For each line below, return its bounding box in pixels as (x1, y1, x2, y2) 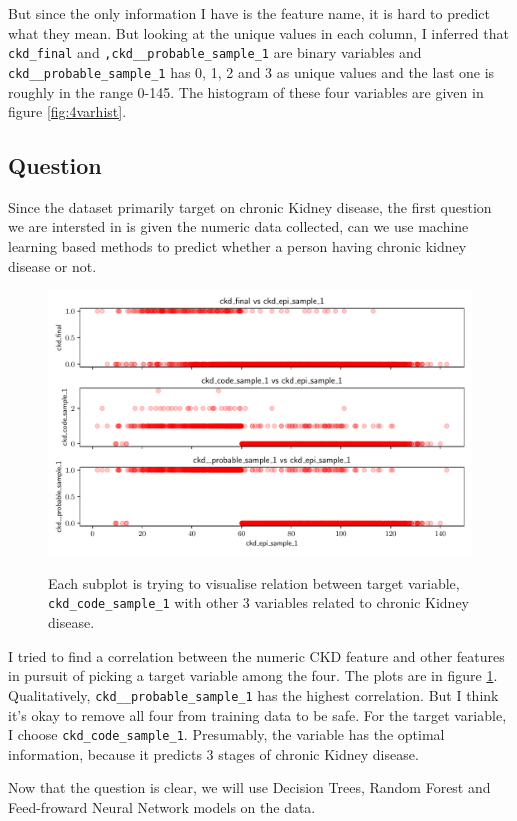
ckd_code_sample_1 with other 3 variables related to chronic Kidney (48, 592, 469, 613)
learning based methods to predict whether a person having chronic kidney (8, 236, 467, 257)
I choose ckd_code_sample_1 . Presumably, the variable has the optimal (8, 724, 445, 745)
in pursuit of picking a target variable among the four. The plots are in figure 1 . (8, 665, 498, 686)
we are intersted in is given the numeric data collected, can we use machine (8, 216, 469, 237)
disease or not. (8, 255, 97, 276)
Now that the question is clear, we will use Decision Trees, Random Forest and (8, 777, 491, 798)
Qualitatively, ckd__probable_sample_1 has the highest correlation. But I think (8, 684, 499, 705)
